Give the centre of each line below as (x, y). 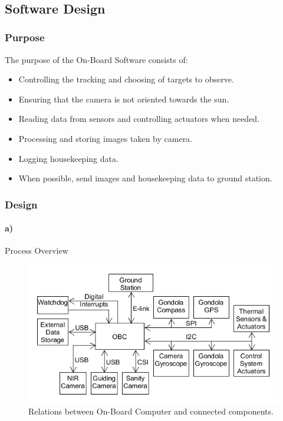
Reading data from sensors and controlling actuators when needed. (139, 119)
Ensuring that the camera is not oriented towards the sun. (124, 99)
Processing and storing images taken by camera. (106, 138)
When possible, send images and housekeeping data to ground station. (145, 178)
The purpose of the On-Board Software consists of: (96, 59)
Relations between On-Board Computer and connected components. (151, 411)
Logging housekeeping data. (68, 158)
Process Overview (37, 251)
